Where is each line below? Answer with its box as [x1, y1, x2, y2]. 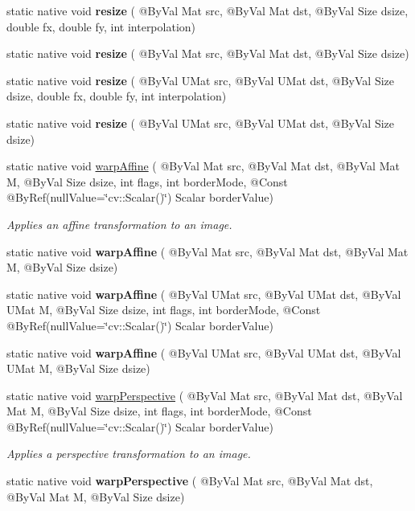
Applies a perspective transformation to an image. [6, 445, 251, 462]
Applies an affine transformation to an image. [6, 215, 232, 232]
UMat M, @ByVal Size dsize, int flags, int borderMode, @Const [6, 301, 321, 318]
